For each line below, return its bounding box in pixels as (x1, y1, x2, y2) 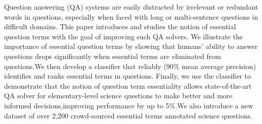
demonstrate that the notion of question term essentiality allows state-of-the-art (4, 80, 252, 91)
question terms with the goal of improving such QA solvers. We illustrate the (4, 31, 243, 41)
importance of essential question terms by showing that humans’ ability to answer (4, 41, 258, 51)
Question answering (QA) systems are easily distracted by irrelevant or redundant (4, 2, 258, 12)
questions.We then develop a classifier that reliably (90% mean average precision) (4, 60, 256, 71)
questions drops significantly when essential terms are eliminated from (4, 50, 221, 61)
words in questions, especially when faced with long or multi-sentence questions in (4, 11, 258, 22)
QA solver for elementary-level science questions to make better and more (4, 90, 233, 101)
